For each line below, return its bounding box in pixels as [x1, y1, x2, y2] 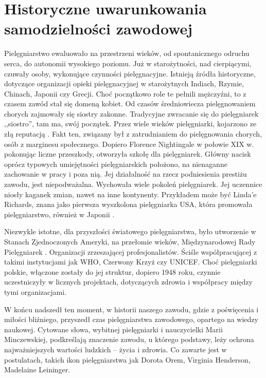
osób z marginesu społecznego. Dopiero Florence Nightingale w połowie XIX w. [4, 138, 254, 149]
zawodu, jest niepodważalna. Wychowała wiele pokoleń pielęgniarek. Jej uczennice [4, 179, 262, 190]
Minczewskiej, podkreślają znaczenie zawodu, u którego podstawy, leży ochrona [4, 334, 254, 345]
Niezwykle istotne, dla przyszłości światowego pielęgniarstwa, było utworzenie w [4, 226, 256, 237]
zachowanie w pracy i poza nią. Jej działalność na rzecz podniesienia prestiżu [4, 168, 247, 179]
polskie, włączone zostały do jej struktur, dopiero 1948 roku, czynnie [4, 266, 221, 277]
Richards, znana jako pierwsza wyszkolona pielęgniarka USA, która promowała [4, 199, 253, 210]
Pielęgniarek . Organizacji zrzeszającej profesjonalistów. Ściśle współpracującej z [4, 246, 257, 257]
